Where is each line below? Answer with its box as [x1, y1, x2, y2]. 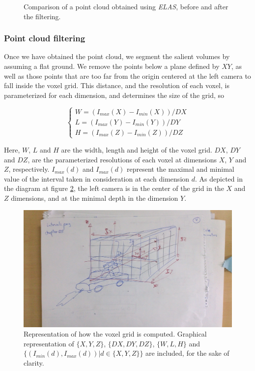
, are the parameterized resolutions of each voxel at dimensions [28, 154, 217, 164]
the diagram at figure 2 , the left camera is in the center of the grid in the [4, 183, 224, 193]
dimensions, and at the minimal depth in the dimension [11, 192, 178, 203]
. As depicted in [195, 173, 243, 184]
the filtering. [24, 11, 61, 21]
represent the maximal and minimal [126, 164, 234, 174]
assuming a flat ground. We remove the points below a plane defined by [4, 61, 220, 71]
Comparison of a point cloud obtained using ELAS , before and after [24, 1, 228, 11]
